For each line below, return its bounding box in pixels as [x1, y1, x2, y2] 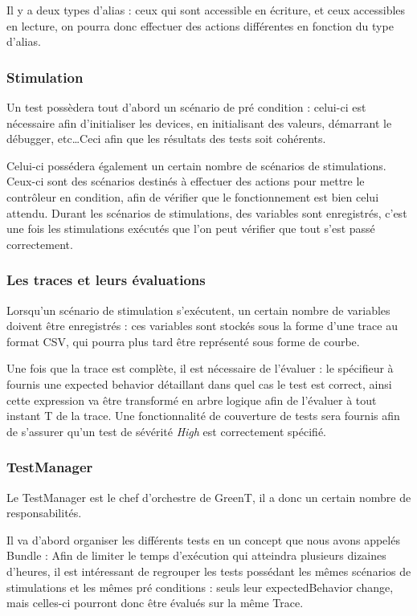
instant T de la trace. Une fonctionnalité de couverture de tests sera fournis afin [6, 407, 400, 424]
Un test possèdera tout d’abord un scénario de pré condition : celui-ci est [6, 99, 366, 115]
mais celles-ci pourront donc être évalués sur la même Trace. [6, 594, 304, 611]
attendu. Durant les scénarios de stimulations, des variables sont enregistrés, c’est [6, 204, 407, 221]
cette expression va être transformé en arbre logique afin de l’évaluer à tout [6, 391, 377, 408]
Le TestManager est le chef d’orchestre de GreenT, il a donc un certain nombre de [6, 488, 411, 505]
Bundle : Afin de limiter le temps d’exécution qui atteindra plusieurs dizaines [6, 547, 386, 564]
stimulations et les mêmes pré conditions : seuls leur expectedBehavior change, [6, 578, 394, 595]
